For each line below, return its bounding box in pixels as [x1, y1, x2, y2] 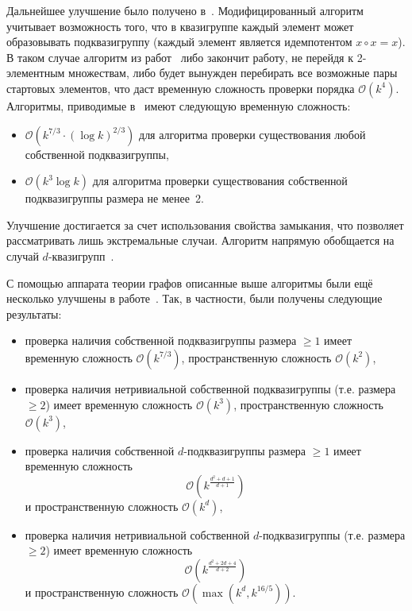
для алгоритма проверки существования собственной [92, 172, 348, 189]
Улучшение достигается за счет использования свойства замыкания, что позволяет [6, 216, 404, 233]
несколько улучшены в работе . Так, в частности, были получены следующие [6, 290, 383, 307]
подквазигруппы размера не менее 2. [25, 190, 204, 207]
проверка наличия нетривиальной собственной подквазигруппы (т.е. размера [25, 380, 396, 396]
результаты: [6, 305, 62, 322]
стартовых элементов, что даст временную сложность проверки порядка [6, 79, 355, 96]
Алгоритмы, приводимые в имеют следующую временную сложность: [6, 97, 351, 114]
